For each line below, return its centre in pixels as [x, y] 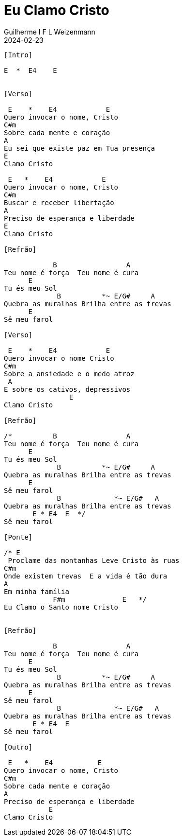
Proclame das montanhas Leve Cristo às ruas [94, 560]
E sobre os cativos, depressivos [67, 389]
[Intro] [18, 55]
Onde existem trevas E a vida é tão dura [86, 576]
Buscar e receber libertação [59, 202]
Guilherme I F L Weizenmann [50, 32]
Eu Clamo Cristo [57, 10]
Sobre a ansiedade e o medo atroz [69, 374]
